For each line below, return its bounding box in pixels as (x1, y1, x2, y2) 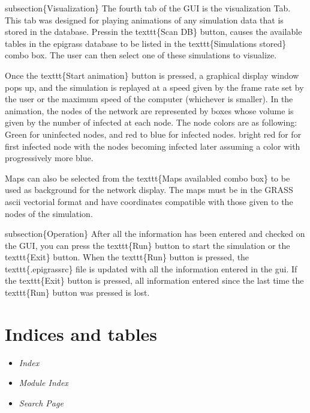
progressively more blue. (5, 151, 94, 164)
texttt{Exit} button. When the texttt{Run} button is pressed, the (5, 251, 249, 263)
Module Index (19, 376, 68, 389)
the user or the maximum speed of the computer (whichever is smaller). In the (5, 93, 293, 105)
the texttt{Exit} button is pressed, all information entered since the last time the (5, 274, 304, 287)
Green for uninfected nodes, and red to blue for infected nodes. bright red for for (5, 127, 302, 140)
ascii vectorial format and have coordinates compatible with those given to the (5, 195, 293, 207)
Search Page (19, 396, 64, 409)
